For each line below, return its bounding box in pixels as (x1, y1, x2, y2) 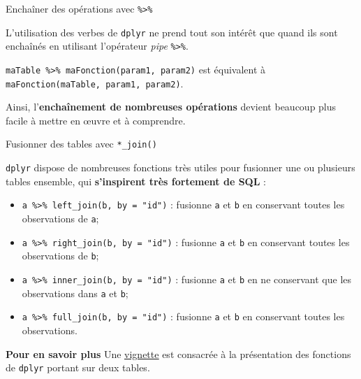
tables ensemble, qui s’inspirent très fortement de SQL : (6, 173, 266, 188)
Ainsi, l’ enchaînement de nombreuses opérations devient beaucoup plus (6, 99, 337, 114)
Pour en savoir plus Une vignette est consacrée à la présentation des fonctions (6, 346, 351, 361)
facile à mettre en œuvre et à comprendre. (6, 113, 186, 127)
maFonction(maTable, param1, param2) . (6, 76, 184, 90)
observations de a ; (22, 211, 99, 226)
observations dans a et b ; (22, 285, 128, 300)
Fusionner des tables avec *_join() (6, 136, 157, 151)
